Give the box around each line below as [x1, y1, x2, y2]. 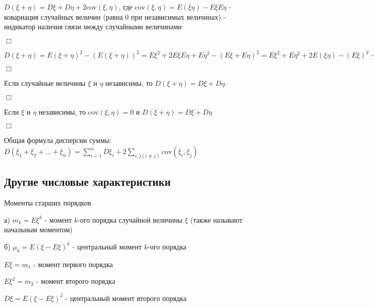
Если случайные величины [4, 78, 86, 88]
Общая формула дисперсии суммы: [4, 135, 112, 145]
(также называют [190, 214, 243, 225]
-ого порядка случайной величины [77, 214, 183, 225]
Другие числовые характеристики [4, 174, 171, 189]
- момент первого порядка [33, 259, 113, 269]
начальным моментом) [4, 224, 73, 235]
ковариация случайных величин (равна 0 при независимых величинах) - [4, 11, 226, 22]
